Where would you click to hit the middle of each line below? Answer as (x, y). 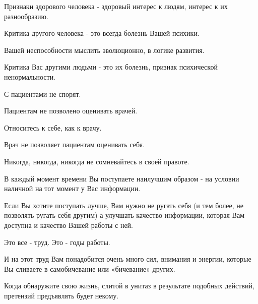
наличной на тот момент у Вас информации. (72, 188)
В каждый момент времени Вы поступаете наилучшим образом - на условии (122, 178)
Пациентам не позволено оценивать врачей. (71, 111)
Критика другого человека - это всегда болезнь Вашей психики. (102, 33)
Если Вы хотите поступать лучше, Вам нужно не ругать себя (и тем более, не (124, 205)
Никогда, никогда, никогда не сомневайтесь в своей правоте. (97, 161)
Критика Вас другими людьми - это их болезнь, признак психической (111, 67)
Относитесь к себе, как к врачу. (53, 127)
